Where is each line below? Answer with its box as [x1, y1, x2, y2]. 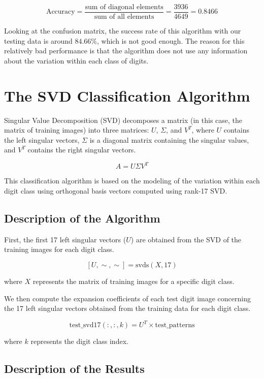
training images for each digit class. [4, 244, 114, 255]
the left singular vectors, [4, 134, 80, 145]
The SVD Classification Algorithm [4, 85, 250, 106]
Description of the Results [4, 361, 145, 376]
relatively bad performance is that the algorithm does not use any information [4, 45, 248, 56]
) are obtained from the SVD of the [130, 234, 242, 244]
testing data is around [4, 35, 73, 46]
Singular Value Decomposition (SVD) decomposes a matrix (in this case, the [4, 114, 243, 125]
